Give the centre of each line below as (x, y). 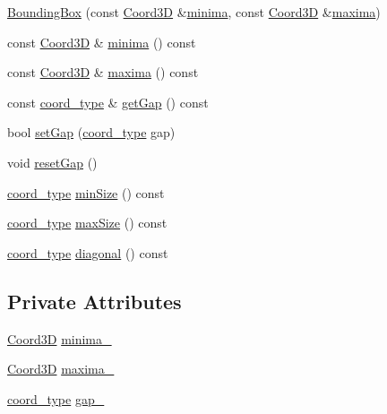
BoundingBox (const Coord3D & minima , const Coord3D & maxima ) (194, 12)
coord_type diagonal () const (88, 252)
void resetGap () (52, 162)
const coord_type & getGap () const (108, 102)
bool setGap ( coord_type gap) (91, 132)
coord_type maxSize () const (87, 223)
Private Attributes (95, 301)
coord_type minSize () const (86, 192)
